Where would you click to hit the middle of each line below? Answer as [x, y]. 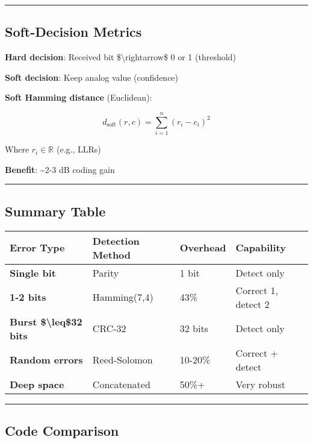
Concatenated [121, 384]
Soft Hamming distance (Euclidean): [79, 97]
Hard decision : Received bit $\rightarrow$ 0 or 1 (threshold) [120, 57]
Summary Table [55, 211]
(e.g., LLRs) [79, 149]
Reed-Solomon [122, 360]
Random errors [46, 360]
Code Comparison [62, 430]
